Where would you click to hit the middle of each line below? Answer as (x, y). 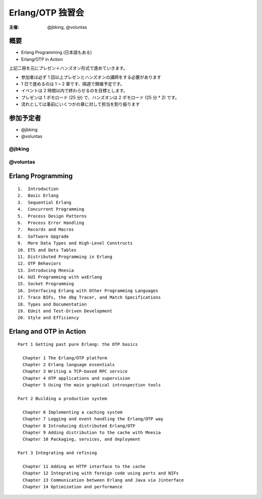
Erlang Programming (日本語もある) (57, 52)
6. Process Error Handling (51, 223)
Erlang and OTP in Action (48, 331)
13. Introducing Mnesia (46, 270)
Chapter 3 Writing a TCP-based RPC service (75, 371)
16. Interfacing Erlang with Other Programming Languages (88, 290)
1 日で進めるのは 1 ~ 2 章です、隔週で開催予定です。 (73, 84)
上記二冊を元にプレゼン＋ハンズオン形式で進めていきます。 (68, 68)
